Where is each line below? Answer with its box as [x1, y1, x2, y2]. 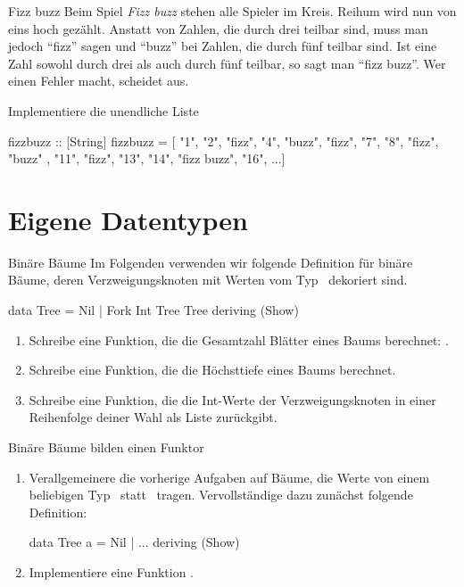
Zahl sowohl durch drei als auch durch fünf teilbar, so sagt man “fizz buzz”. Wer [8, 54, 446, 72]
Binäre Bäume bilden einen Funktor [8, 438, 204, 457]
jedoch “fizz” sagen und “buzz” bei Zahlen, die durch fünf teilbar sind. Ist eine [8, 37, 437, 55]
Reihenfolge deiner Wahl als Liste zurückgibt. [29, 408, 278, 426]
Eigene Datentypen [8, 201, 248, 237]
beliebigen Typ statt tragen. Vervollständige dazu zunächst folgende [29, 485, 413, 504]
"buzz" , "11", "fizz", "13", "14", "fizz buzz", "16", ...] [8, 149, 286, 168]
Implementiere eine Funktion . [29, 563, 194, 581]
